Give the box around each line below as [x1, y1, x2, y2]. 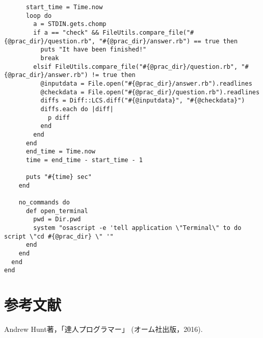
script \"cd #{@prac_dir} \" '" [4, 232, 114, 240]
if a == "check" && [33, 29, 99, 36]
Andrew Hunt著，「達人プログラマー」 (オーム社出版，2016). [4, 324, 203, 334]
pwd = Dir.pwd [33, 216, 81, 223]
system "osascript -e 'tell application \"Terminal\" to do [33, 224, 242, 232]
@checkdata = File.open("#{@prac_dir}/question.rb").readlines [40, 88, 260, 96]
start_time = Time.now [25, 4, 103, 11]
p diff [47, 114, 70, 121]
